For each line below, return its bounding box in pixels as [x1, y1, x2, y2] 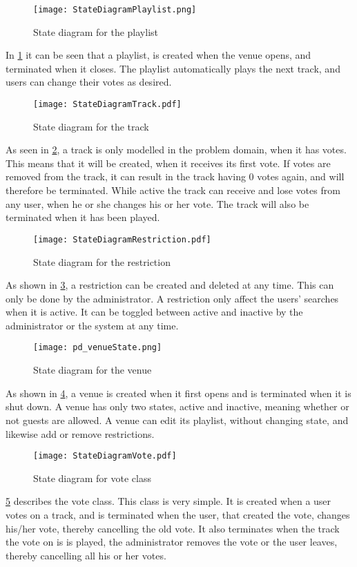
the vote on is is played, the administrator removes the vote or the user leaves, [6, 535, 338, 549]
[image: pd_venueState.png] [33, 343, 162, 353]
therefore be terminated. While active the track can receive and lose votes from [6, 183, 340, 198]
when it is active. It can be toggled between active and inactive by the [6, 305, 303, 319]
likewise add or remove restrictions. [6, 426, 155, 441]
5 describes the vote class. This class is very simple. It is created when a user [6, 494, 331, 508]
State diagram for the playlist [33, 24, 159, 39]
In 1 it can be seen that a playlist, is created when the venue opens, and [6, 48, 311, 62]
